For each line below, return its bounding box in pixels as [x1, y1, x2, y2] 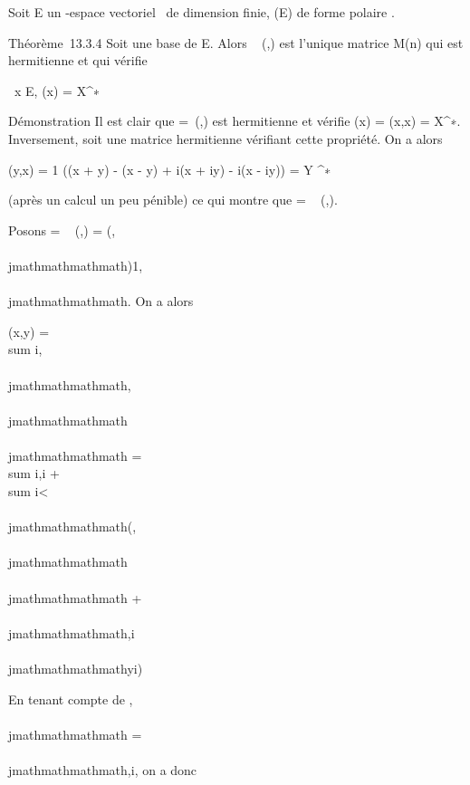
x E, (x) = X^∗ [14, 81, 100, 100]
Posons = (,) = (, [8, 220, 116, 239]
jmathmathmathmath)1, [8, 255, 143, 274]
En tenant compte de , [8, 689, 133, 708]
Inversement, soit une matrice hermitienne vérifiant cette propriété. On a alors [8, 129, 443, 148]
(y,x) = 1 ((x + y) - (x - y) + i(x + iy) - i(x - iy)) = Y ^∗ [8, 159, 331, 178]
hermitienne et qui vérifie [8, 51, 148, 70]
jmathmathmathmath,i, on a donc [8, 760, 197, 779]
